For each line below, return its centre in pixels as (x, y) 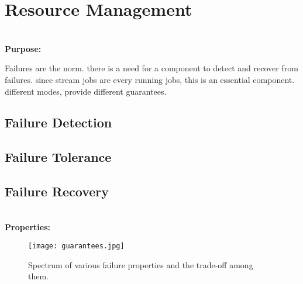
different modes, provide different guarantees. (86, 91)
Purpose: (23, 48)
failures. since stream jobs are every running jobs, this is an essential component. (150, 79)
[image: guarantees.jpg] (76, 246)
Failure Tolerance (58, 157)
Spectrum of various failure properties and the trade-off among (141, 264)
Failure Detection (58, 122)
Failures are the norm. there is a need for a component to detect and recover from (151, 68)
